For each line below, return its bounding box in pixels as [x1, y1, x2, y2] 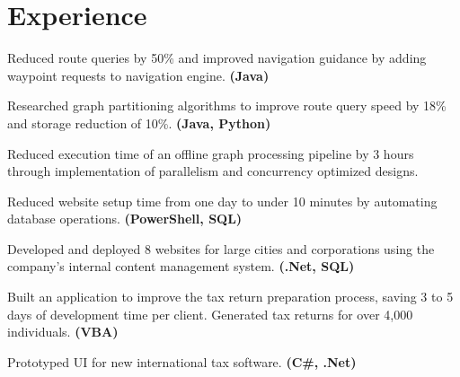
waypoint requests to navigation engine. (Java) [7, 66, 270, 84]
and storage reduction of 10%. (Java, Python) [7, 113, 271, 132]
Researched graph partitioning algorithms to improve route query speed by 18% [7, 96, 447, 115]
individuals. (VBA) [7, 322, 119, 341]
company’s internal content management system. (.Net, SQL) [7, 257, 355, 276]
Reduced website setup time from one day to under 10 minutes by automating [7, 191, 438, 210]
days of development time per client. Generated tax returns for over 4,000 [7, 304, 413, 323]
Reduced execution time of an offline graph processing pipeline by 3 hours [7, 144, 414, 162]
